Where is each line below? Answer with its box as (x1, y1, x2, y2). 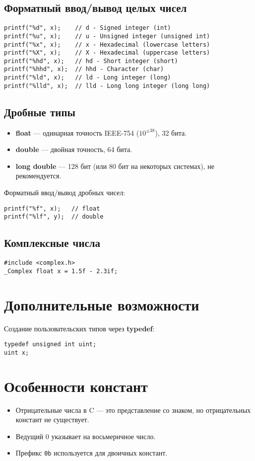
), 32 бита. (155, 127, 187, 138)
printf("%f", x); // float (4, 205, 100, 212)
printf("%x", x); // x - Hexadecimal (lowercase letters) (4, 41, 210, 48)
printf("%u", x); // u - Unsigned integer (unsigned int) (4, 32, 210, 40)
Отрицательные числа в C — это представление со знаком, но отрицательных (15, 404, 251, 415)
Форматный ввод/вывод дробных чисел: (4, 187, 126, 198)
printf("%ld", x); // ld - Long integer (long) (4, 74, 171, 81)
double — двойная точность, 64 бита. (15, 144, 132, 154)
